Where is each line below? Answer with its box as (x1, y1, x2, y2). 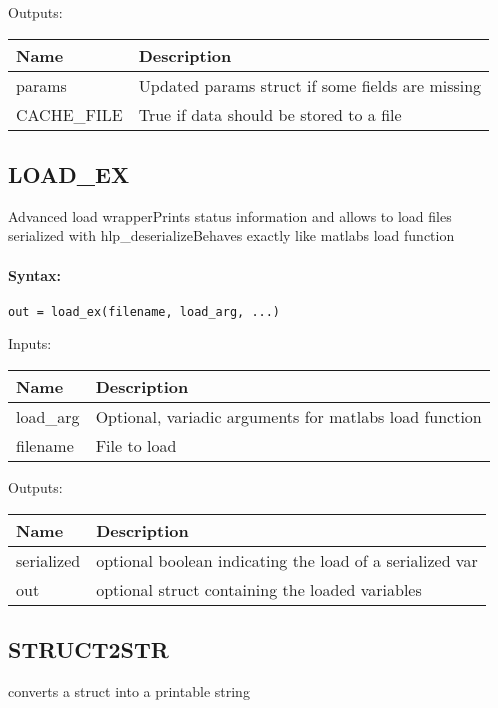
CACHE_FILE (16, 102, 123, 126)
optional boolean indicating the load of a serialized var (96, 548, 478, 572)
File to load (95, 434, 177, 458)
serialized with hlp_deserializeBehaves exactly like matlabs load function (8, 225, 455, 246)
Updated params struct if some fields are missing (138, 73, 482, 97)
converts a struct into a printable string (8, 680, 250, 701)
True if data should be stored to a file (138, 102, 402, 126)
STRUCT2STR (8, 634, 169, 665)
